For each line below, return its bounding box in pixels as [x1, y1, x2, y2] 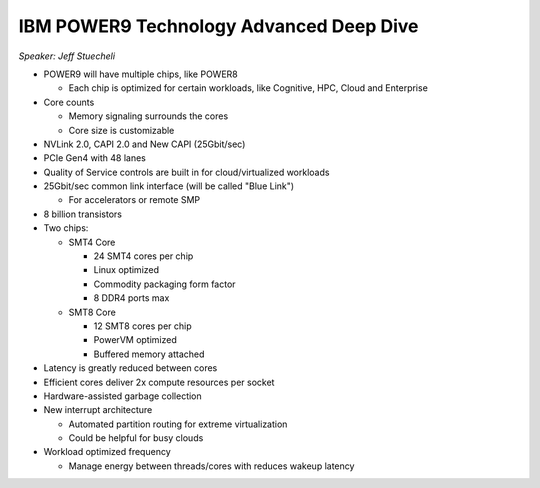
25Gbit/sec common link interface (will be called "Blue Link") [43, 180, 295, 192]
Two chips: [43, 222, 89, 234]
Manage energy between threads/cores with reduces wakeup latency [68, 460, 355, 472]
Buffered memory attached [93, 348, 205, 360]
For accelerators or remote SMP [68, 194, 201, 206]
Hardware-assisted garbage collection [43, 390, 202, 402]
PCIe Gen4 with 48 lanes [43, 152, 147, 164]
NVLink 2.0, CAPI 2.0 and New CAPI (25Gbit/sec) [43, 138, 246, 150]
